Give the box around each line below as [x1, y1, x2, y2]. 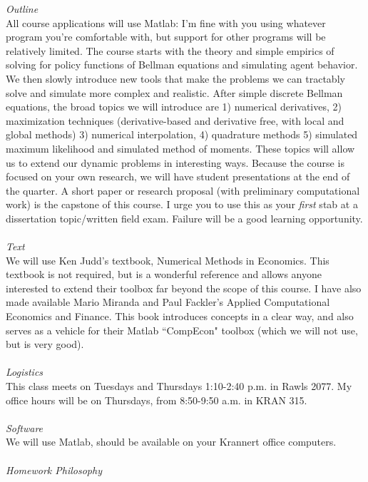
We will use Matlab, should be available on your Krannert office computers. [6, 434, 337, 449]
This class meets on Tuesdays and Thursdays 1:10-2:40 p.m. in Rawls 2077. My [6, 379, 352, 394]
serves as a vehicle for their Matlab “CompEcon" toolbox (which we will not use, [6, 322, 358, 337]
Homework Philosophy [6, 462, 102, 477]
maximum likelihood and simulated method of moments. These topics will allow [6, 140, 355, 155]
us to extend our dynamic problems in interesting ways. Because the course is [6, 155, 344, 170]
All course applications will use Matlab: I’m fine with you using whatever [6, 15, 326, 30]
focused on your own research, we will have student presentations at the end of [6, 169, 350, 184]
